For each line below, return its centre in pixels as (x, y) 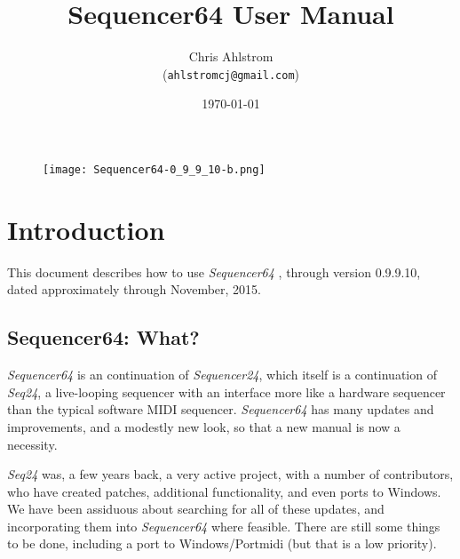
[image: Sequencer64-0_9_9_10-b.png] (154, 169)
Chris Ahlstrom (231, 56)
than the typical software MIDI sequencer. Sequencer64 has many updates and (221, 409)
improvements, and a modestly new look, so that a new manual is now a (204, 426)
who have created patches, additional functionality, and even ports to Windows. (224, 491)
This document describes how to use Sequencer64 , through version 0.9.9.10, (214, 272)
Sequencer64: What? (103, 337)
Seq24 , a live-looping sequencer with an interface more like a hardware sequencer (226, 391)
